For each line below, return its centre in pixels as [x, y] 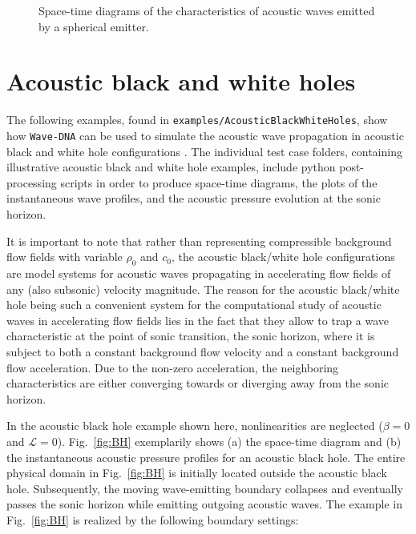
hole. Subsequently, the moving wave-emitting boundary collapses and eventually [205, 488]
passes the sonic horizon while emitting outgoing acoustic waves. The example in [204, 504]
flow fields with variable [65, 257]
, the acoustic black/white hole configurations [283, 257]
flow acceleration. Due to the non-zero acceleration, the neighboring [173, 367]
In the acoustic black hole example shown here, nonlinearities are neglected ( [195, 426]
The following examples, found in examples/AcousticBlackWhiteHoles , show [197, 120]
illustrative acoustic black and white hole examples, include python [171, 167]
